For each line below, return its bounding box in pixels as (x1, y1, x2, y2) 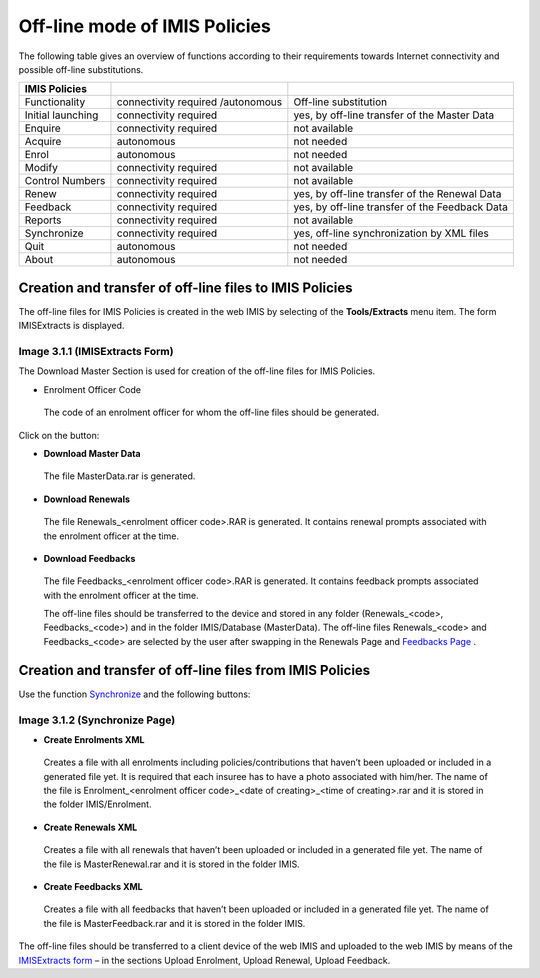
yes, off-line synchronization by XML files (293, 226, 489, 240)
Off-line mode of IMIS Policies (18, 15, 272, 37)
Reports (24, 213, 62, 227)
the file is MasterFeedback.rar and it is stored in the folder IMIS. (43, 917, 306, 929)
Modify (24, 161, 59, 175)
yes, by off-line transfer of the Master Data (293, 108, 495, 122)
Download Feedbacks (43, 552, 136, 564)
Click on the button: (18, 429, 100, 441)
